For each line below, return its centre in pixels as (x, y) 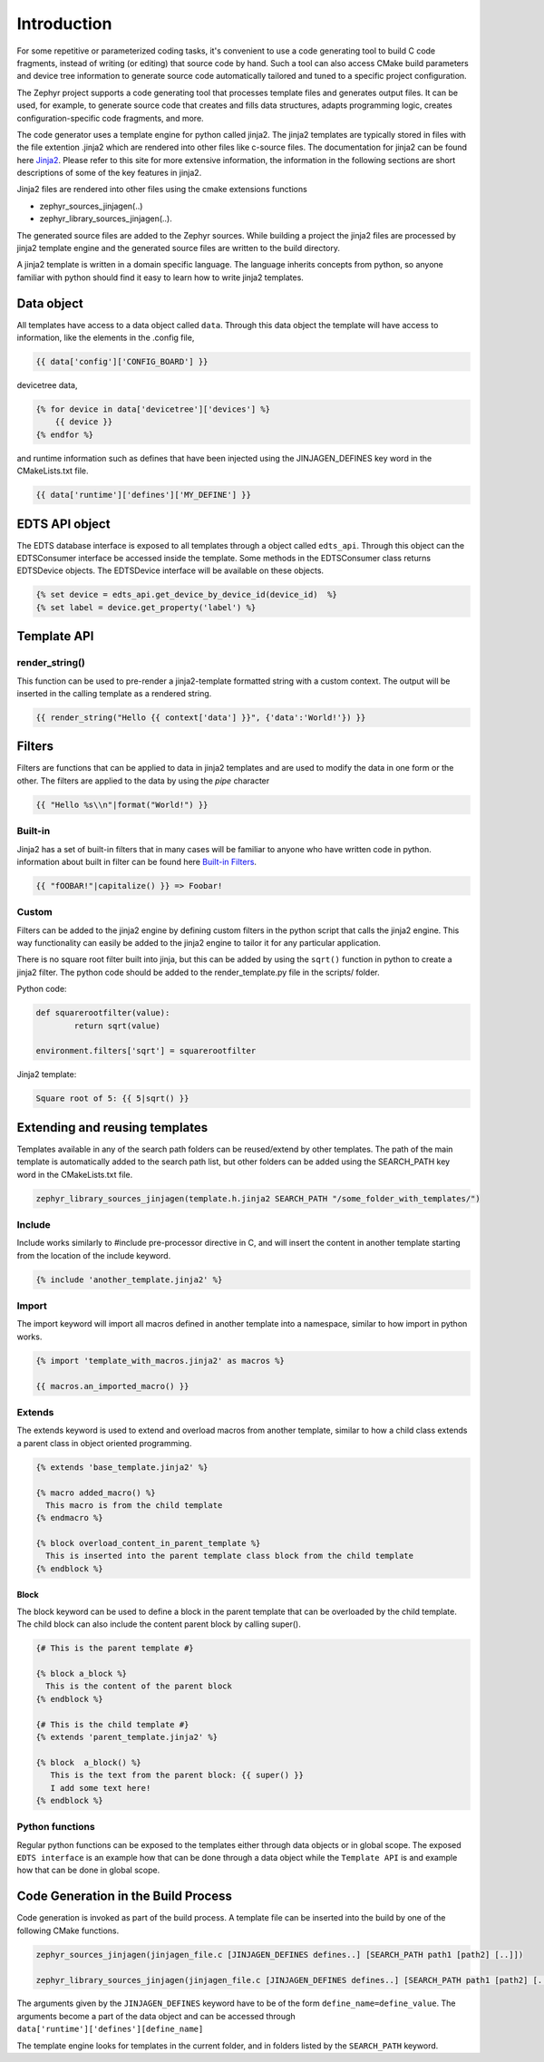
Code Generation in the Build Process (125, 1897)
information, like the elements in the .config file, (106, 338)
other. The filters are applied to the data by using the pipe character (143, 781)
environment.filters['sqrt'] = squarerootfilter (146, 1051)
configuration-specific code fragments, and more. (110, 118)
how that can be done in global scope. (88, 1870)
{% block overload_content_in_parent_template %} (148, 1543)
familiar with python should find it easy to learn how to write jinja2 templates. (160, 277)
